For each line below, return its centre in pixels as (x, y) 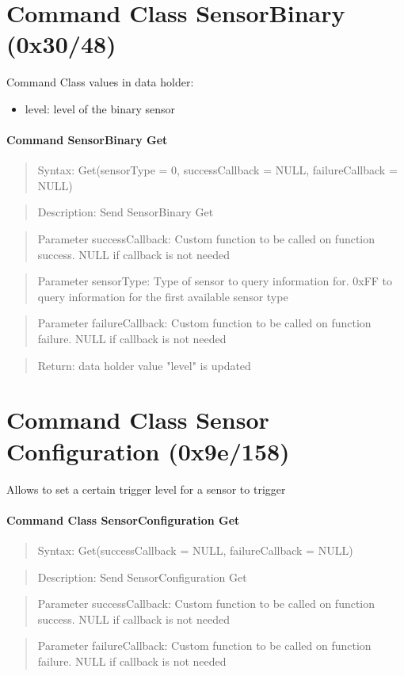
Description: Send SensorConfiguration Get (142, 577)
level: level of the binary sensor (100, 108)
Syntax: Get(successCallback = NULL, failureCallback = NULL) (195, 550)
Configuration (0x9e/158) (148, 451)
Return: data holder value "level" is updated (144, 365)
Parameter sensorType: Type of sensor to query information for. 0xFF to (215, 281)
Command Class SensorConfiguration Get (123, 519)
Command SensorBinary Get (87, 140)
